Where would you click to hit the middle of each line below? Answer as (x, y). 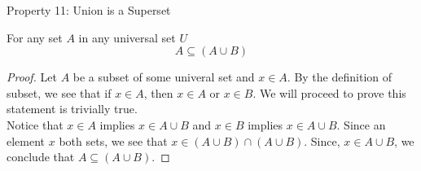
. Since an (361, 124)
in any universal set (127, 37)
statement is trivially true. (72, 109)
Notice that (35, 124)
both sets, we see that (113, 140)
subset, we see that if (59, 92)
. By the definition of (339, 77)
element (26, 140)
